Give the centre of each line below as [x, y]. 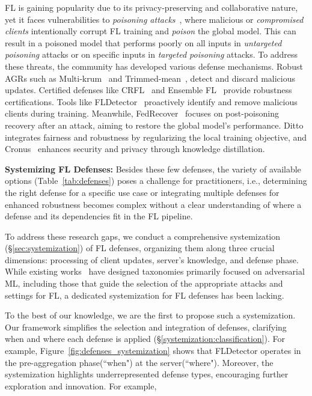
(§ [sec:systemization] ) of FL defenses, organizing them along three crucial [140, 248]
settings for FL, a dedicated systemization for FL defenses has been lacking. [145, 295]
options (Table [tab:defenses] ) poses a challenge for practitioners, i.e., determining [156, 181]
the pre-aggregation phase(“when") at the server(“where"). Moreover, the [139, 362]
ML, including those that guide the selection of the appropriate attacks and [144, 283]
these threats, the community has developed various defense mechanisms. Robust [154, 66]
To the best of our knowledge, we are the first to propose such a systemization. [150, 315]
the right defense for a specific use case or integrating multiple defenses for [142, 192]
